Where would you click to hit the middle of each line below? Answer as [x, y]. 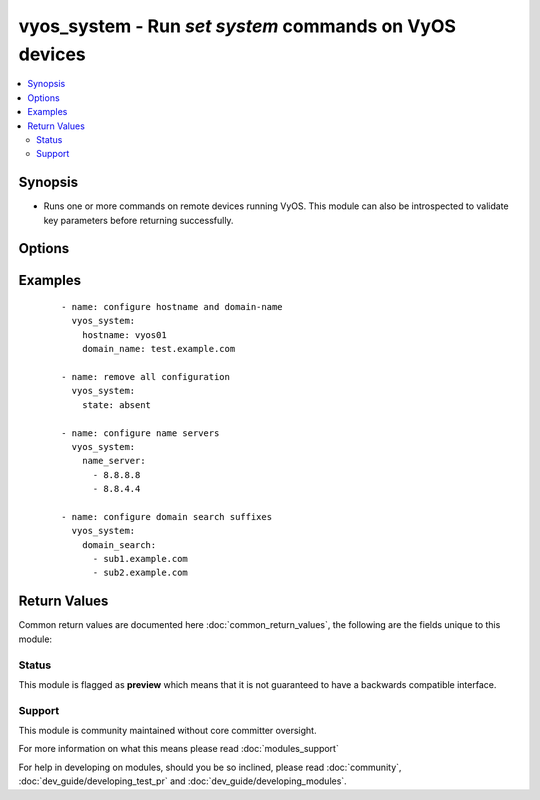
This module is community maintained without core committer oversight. [167, 731]
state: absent [116, 404]
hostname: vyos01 [124, 334]
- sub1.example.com [140, 559]
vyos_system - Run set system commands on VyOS [237, 26]
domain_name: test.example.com [158, 349]
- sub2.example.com [140, 573]
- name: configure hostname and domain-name [172, 307]
